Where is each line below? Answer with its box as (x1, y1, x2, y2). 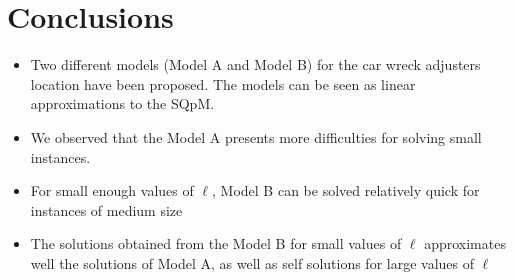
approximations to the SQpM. (30, 93, 215, 114)
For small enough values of (30, 180, 194, 201)
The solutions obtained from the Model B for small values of (30, 233, 402, 254)
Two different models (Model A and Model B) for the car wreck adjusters (30, 54, 481, 75)
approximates (424, 233, 506, 254)
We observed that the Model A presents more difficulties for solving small (30, 126, 482, 147)
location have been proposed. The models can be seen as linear (30, 73, 416, 94)
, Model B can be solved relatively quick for (212, 180, 480, 201)
